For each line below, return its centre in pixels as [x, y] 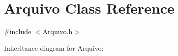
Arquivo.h [58, 31]
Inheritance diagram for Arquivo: [54, 47]
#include [18, 31]
